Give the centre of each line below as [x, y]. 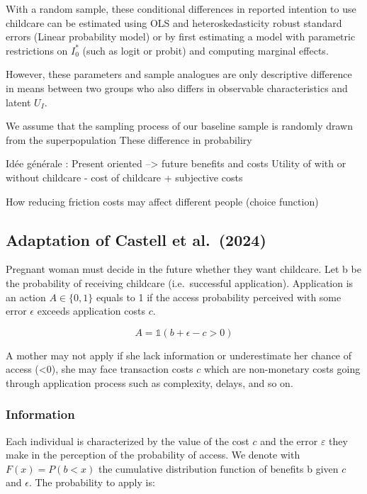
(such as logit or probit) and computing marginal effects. [205, 50]
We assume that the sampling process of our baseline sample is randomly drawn [179, 126]
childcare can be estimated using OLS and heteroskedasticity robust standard [174, 22]
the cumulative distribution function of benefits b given [218, 468]
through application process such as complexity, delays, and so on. [149, 382]
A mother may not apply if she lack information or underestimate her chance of [179, 355]
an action [26, 297]
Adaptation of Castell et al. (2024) [136, 239]
